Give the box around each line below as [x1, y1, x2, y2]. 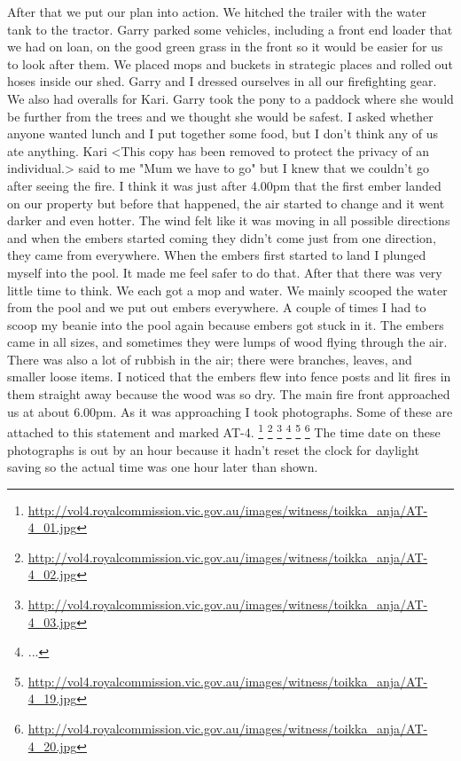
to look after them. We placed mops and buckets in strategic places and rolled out [7, 54, 453, 73]
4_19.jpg [27, 689, 77, 708]
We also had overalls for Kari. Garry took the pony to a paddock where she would [7, 89, 454, 107]
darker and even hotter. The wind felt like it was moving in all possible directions [7, 211, 450, 230]
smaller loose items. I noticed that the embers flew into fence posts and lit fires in [7, 367, 451, 386]
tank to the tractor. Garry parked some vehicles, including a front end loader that [7, 20, 453, 38]
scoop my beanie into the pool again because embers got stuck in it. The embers [7, 315, 444, 333]
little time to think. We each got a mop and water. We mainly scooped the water [7, 280, 448, 299]
